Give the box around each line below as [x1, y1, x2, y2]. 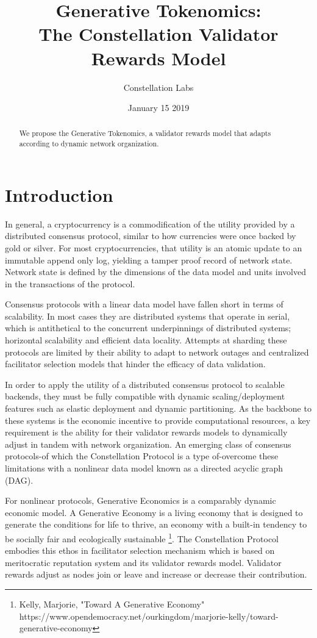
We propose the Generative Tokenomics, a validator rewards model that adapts [19, 128, 271, 138]
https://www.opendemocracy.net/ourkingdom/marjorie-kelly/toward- [19, 609, 279, 622]
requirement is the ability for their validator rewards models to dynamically [5, 426, 288, 439]
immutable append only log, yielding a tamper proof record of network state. [5, 253, 293, 266]
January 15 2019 [127, 101, 190, 114]
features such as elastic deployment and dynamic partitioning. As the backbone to [5, 402, 312, 415]
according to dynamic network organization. [19, 138, 159, 149]
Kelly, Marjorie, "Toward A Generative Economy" [19, 598, 205, 611]
